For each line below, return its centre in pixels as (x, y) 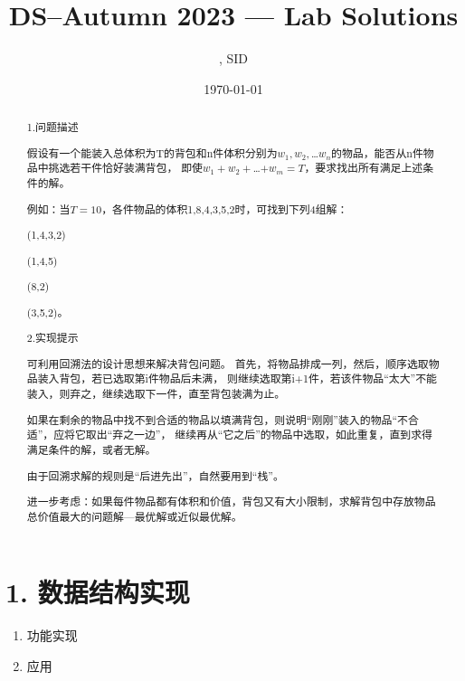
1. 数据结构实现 (98, 592)
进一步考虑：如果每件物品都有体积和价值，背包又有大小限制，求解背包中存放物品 (231, 501)
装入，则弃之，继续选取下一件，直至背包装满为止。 (156, 394)
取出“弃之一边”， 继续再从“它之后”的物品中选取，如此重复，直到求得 (259, 435)
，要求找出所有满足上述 (364, 168)
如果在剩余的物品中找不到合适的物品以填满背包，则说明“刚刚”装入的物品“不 (217, 419)
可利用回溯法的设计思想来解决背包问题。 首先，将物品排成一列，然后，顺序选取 (228, 363)
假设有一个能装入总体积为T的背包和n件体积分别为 (152, 152)
